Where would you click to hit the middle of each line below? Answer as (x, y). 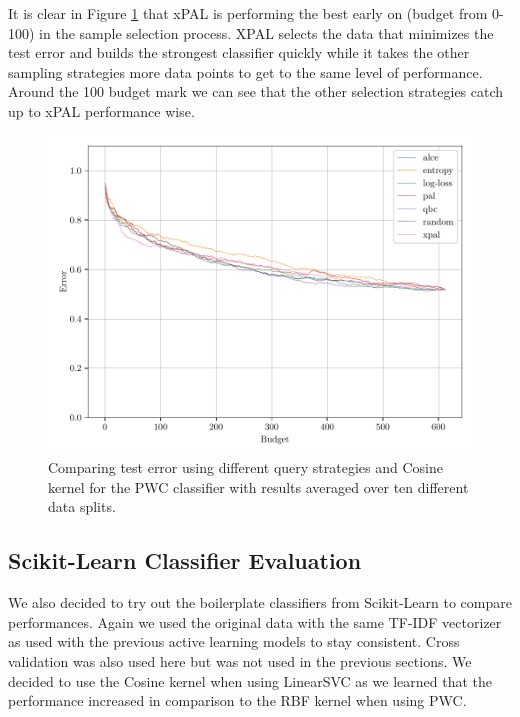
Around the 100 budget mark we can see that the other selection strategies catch (256, 91)
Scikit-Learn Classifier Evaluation (185, 560)
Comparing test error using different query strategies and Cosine (245, 467)
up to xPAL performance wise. (101, 110)
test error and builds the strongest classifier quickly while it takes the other (239, 52)
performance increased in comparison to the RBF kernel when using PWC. (237, 700)
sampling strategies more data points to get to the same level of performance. (245, 71)
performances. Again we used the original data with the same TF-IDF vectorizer (255, 621)
